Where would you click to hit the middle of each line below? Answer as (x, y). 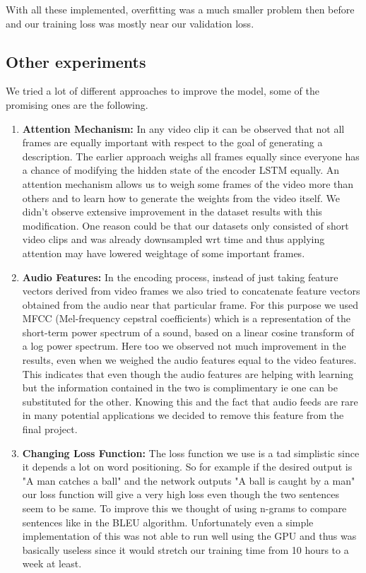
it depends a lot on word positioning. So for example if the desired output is (187, 467)
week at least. (52, 563)
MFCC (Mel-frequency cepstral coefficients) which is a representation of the (186, 318)
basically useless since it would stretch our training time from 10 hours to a (185, 549)
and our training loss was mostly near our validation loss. (130, 23)
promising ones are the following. (77, 104)
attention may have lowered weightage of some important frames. (164, 253)
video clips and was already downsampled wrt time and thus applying (173, 239)
